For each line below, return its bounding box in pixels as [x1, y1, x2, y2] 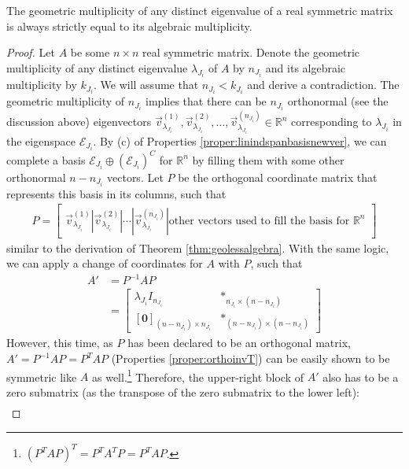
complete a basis [6, 151, 86, 168]
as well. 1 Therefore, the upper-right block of [91, 366, 304, 385]
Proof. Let [6, 44, 55, 61]
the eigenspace [6, 133, 76, 150]
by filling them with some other [192, 151, 345, 168]
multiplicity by [6, 76, 77, 93]
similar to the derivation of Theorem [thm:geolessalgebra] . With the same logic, [6, 239, 389, 256]
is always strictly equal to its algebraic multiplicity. [6, 17, 252, 34]
